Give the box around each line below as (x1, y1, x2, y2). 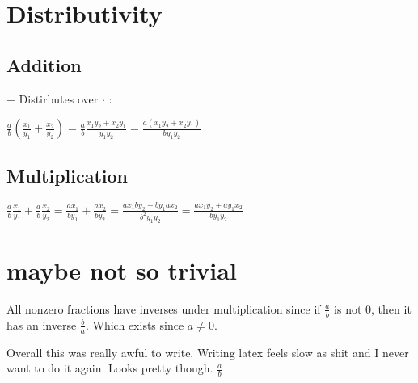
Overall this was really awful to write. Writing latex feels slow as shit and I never (6, 343, 409, 360)
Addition (6, 52, 82, 77)
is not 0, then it (334, 300, 412, 317)
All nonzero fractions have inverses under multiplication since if (6, 300, 321, 317)
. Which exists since (85, 316, 184, 333)
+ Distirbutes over (6, 90, 99, 107)
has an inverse (6, 316, 77, 333)
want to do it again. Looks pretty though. (6, 360, 213, 377)
